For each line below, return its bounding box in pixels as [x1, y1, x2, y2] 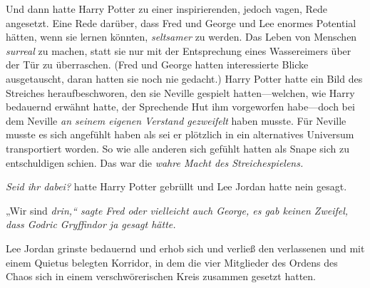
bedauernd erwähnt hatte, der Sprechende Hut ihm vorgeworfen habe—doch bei [6, 99, 355, 114]
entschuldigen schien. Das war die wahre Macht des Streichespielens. [6, 155, 304, 170]
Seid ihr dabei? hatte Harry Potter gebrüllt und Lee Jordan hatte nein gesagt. [6, 179, 347, 194]
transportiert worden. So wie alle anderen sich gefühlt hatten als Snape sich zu [6, 140, 349, 155]
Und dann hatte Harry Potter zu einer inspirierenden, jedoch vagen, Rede [6, 1, 328, 16]
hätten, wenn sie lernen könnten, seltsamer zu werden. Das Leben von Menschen [6, 29, 357, 44]
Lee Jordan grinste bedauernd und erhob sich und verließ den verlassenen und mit [6, 240, 365, 255]
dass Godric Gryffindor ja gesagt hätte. [6, 217, 176, 232]
